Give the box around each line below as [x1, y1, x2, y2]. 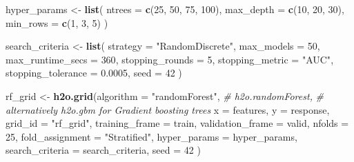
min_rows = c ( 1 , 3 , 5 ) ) [6, 15, 108, 30]
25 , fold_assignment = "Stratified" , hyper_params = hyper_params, [6, 129, 297, 143]
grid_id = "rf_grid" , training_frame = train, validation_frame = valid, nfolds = [6, 116, 349, 130]
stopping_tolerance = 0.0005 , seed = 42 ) [6, 65, 182, 80]
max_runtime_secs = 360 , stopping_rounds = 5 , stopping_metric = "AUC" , [6, 52, 334, 66]
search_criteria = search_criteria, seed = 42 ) [6, 143, 201, 157]
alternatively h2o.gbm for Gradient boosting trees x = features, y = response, [6, 102, 330, 117]
